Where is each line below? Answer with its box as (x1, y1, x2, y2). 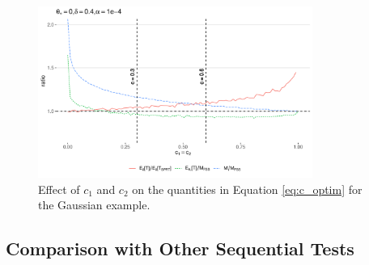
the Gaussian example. (38, 196, 151, 213)
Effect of (38, 180, 80, 197)
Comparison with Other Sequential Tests (6, 236, 354, 261)
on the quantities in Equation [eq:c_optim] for (132, 180, 363, 197)
